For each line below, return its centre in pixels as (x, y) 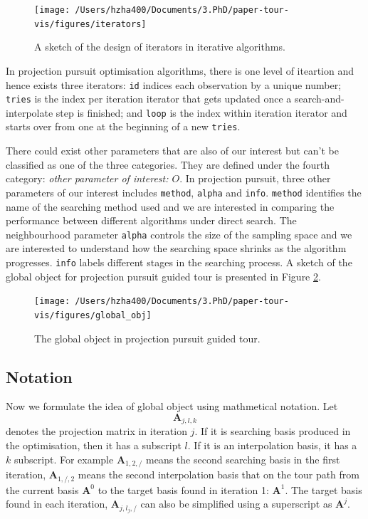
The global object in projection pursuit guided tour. (147, 338)
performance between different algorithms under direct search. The (151, 220)
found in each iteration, (57, 504)
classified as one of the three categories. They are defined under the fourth (168, 164)
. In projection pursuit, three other (255, 178)
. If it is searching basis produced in (273, 431)
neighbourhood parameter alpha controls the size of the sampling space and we (179, 234)
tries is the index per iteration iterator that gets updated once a (149, 99)
